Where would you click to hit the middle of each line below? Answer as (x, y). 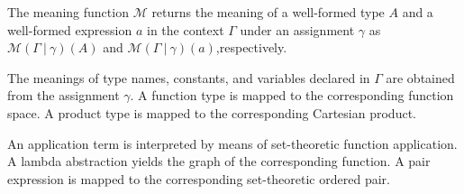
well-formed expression (70, 29)
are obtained (420, 77)
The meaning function (68, 12)
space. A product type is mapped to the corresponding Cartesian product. (212, 112)
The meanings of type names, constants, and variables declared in (189, 77)
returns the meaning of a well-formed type (268, 12)
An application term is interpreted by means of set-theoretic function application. (232, 143)
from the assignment (64, 95)
